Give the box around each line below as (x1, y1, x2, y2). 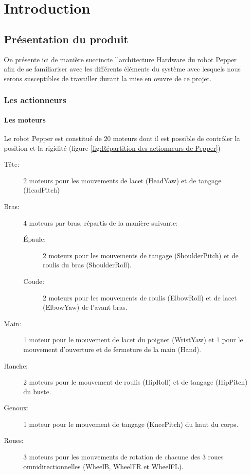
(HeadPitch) (23, 185, 60, 195)
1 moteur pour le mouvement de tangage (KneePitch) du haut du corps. (23, 419, 238, 429)
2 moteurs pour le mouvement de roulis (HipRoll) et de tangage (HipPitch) (23, 377, 248, 387)
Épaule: (23, 234, 46, 244)
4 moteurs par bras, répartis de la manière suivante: (23, 217, 178, 228)
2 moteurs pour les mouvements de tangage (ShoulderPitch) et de (43, 250, 239, 260)
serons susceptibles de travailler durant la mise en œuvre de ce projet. (4, 73, 212, 83)
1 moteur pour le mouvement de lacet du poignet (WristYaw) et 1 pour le (23, 334, 243, 345)
